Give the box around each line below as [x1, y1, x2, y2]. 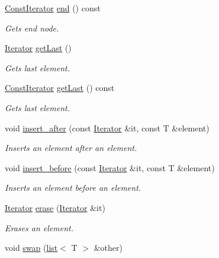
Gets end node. [5, 21, 59, 34]
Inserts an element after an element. [5, 141, 137, 154]
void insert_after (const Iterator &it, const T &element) [5, 121, 210, 134]
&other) [94, 241, 123, 254]
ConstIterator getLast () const [5, 81, 115, 94]
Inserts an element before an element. [5, 181, 141, 194]
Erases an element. [5, 221, 73, 234]
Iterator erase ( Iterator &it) [5, 201, 105, 213]
